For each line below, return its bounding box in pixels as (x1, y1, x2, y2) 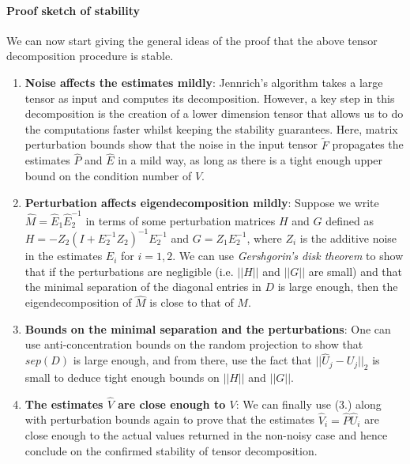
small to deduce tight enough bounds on (24, 369, 220, 385)
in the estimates (24, 247, 103, 264)
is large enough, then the (277, 278, 398, 295)
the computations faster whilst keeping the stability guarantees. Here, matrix (24, 120, 398, 137)
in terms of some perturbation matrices (85, 212, 276, 228)
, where (246, 229, 282, 246)
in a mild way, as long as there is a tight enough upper (118, 152, 383, 168)
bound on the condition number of (24, 167, 192, 183)
